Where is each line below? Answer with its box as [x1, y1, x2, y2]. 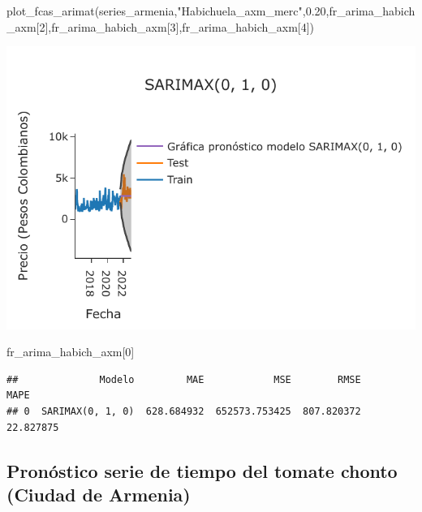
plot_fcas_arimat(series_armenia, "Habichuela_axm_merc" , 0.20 [6, 2, 326, 19]
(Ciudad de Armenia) [6, 481, 191, 506]
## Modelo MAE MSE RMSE [6, 373, 361, 385]
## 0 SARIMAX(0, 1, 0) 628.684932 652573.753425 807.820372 [6, 405, 361, 417]
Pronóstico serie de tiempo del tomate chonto [6, 458, 398, 483]
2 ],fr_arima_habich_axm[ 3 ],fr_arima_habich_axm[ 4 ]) [39, 18, 315, 35]
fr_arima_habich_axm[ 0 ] [6, 343, 135, 360]
